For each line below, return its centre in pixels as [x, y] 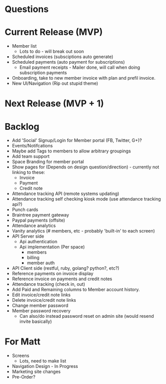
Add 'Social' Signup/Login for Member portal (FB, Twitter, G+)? [77, 140]
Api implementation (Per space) [52, 247]
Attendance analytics [34, 226]
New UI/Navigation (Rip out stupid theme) [55, 83]
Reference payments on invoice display [53, 274]
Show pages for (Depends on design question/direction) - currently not [86, 167]
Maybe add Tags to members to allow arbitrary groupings [71, 151]
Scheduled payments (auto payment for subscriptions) [68, 62]
